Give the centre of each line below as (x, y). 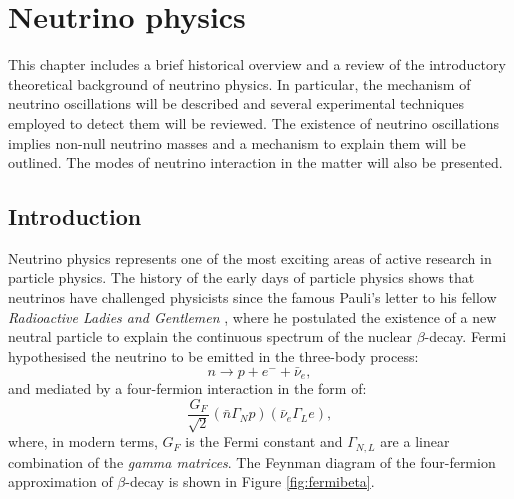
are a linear (415, 441)
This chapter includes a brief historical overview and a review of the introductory (257, 64)
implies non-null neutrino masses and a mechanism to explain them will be (237, 142)
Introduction (75, 216)
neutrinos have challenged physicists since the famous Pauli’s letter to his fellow (252, 297)
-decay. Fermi (465, 336)
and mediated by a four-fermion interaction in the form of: (187, 388)
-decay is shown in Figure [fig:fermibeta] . (250, 481)
